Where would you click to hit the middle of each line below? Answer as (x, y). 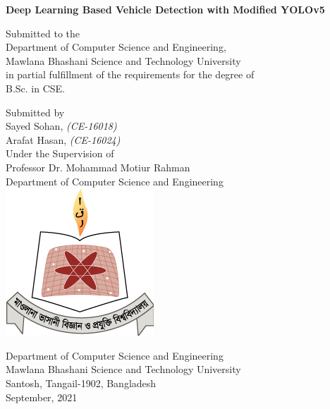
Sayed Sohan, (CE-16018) (61, 126)
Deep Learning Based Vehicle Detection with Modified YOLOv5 (165, 9)
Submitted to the (43, 33)
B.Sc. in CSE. (36, 88)
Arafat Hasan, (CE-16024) (63, 139)
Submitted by (35, 112)
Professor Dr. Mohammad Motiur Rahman (98, 167)
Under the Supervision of (60, 153)
